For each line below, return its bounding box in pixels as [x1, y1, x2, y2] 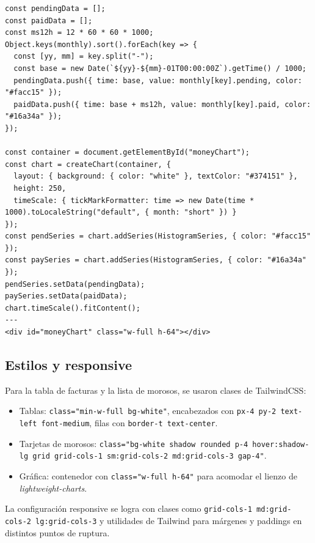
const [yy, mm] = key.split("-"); [13, 52, 154, 61]
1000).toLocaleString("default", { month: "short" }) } [5, 208, 237, 217]
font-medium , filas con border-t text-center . [41, 416, 218, 429]
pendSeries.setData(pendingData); [5, 279, 145, 289]
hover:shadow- [252, 440, 310, 449]
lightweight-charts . [19, 481, 87, 494]
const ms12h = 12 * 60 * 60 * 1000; [5, 28, 154, 37]
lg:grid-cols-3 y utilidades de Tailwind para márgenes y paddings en [35, 514, 302, 526]
